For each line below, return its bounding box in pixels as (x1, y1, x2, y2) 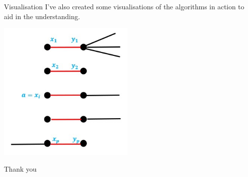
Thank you (4, 163, 37, 174)
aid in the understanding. (4, 11, 80, 21)
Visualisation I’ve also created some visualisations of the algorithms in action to (4, 1, 245, 11)
